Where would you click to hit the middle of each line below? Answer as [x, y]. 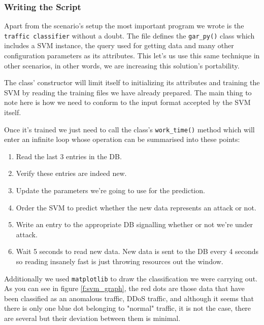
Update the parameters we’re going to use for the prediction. [110, 190]
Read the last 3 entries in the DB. [69, 156]
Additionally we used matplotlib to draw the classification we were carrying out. [131, 278]
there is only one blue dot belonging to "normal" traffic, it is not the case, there [128, 308]
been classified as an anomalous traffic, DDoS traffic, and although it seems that [129, 298]
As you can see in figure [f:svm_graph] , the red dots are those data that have [124, 288]
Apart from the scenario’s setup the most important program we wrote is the [124, 26]
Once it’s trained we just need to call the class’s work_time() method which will [129, 129]
